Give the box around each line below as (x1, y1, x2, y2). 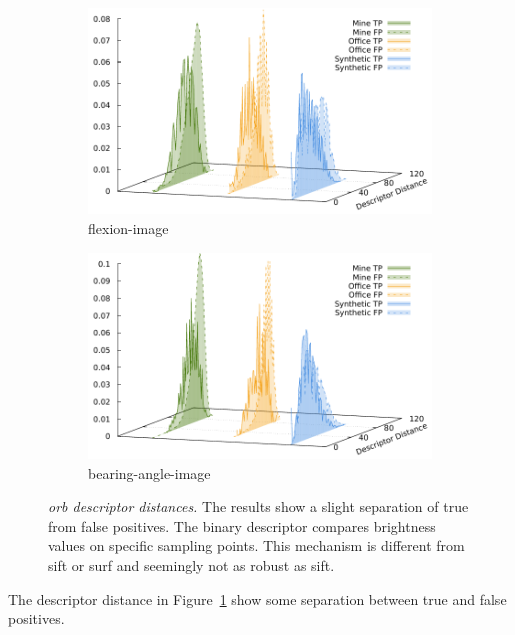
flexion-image (88, 217, 169, 238)
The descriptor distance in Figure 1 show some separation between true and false (8, 588, 507, 609)
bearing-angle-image (88, 462, 211, 483)
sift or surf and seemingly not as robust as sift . (48, 554, 335, 575)
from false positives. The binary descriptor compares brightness (48, 515, 436, 536)
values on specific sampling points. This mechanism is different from (48, 535, 465, 556)
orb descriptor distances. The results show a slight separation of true (48, 496, 469, 517)
